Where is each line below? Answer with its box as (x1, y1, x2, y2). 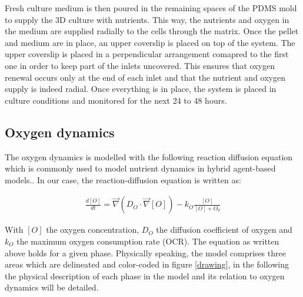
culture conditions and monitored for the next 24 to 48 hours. (5, 94, 227, 106)
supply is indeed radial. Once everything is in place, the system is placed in (5, 82, 277, 95)
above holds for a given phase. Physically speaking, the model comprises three (5, 246, 286, 259)
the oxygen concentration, (46, 223, 139, 236)
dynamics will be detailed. (5, 281, 99, 293)
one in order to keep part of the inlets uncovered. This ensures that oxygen (5, 59, 275, 71)
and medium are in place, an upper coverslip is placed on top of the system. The (5, 36, 295, 48)
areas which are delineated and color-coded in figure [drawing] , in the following (5, 258, 289, 270)
